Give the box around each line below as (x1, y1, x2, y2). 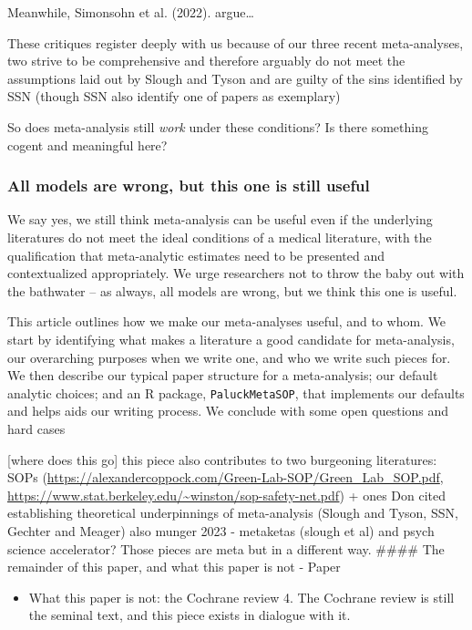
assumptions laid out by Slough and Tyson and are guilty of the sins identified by (7, 68, 463, 88)
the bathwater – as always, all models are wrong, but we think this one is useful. (7, 281, 457, 300)
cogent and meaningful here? (7, 135, 168, 154)
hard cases (7, 418, 66, 438)
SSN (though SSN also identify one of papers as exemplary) (7, 87, 341, 106)
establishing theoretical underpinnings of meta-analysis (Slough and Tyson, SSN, (7, 503, 458, 522)
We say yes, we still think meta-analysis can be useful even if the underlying (7, 210, 433, 229)
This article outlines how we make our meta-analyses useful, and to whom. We (7, 312, 446, 331)
